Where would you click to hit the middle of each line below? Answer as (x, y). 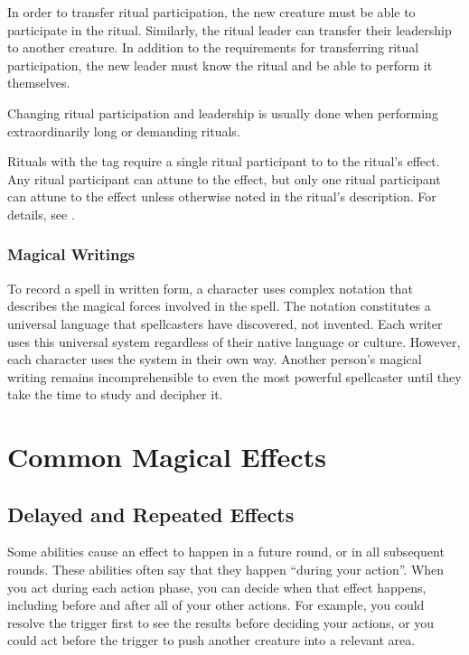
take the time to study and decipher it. (115, 394)
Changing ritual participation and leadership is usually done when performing (223, 112)
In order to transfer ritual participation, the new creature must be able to (211, 12)
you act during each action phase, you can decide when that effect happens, (217, 587)
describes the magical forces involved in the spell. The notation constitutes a (219, 306)
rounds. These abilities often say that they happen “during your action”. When (226, 570)
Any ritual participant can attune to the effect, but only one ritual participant (224, 178)
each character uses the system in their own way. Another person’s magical (215, 359)
